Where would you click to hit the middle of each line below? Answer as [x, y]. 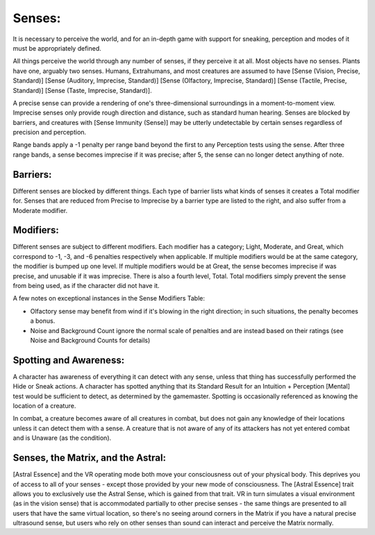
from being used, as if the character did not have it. [86, 286]
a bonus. [43, 321]
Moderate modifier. [40, 210]
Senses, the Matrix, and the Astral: [90, 458]
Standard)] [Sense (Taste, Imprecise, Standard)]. [82, 90]
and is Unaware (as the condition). [62, 438]
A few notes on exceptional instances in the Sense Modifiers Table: [109, 298]
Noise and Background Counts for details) [90, 340]
